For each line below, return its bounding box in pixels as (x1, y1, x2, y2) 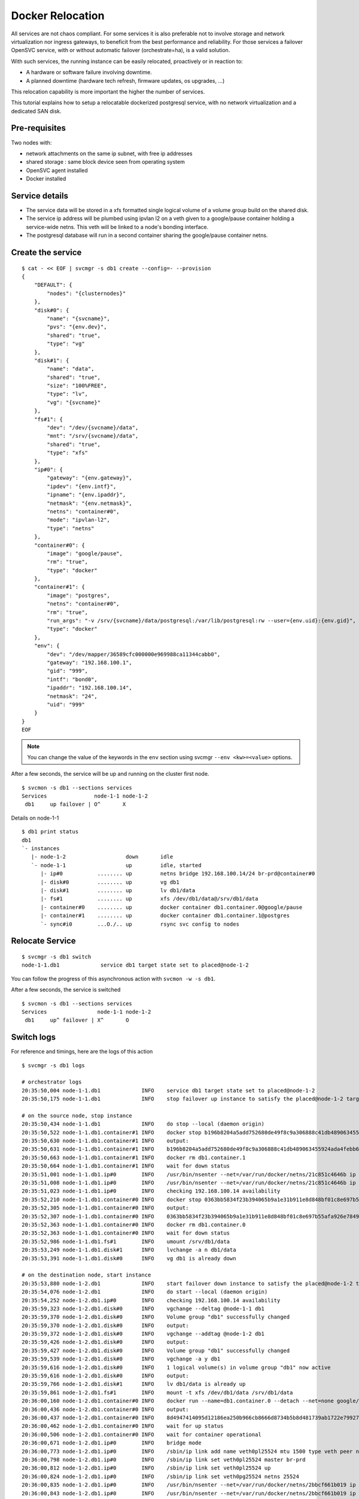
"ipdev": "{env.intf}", (47, 483, 117, 490)
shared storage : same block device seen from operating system (26, 158, 185, 165)
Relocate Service (11, 936, 76, 946)
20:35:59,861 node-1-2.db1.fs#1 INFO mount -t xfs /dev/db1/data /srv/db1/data (22, 1389, 293, 1396)
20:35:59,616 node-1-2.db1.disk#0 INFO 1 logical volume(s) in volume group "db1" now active (22, 1364, 331, 1371)
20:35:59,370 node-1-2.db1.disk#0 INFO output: (22, 1322, 189, 1329)
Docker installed (26, 175, 66, 182)
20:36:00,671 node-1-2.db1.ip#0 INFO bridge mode (22, 1440, 202, 1446)
